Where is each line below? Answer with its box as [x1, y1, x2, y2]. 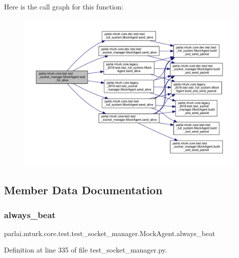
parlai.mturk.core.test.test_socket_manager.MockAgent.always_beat [4, 228, 215, 238]
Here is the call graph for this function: [4, 1, 123, 11]
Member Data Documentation [4, 182, 163, 198]
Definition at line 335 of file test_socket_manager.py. [4, 245, 167, 255]
